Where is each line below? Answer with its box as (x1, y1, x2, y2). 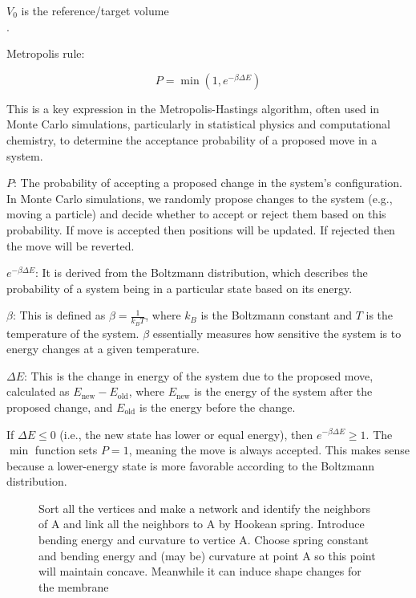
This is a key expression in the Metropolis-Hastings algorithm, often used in (6, 100, 380, 116)
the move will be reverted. (6, 237, 135, 254)
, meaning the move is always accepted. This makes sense (128, 441, 410, 458)
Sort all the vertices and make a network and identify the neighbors (38, 499, 371, 516)
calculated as (6, 383, 70, 400)
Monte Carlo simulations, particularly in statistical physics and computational (6, 116, 390, 132)
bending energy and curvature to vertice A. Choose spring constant (38, 531, 369, 548)
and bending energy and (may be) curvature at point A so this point (38, 547, 376, 563)
